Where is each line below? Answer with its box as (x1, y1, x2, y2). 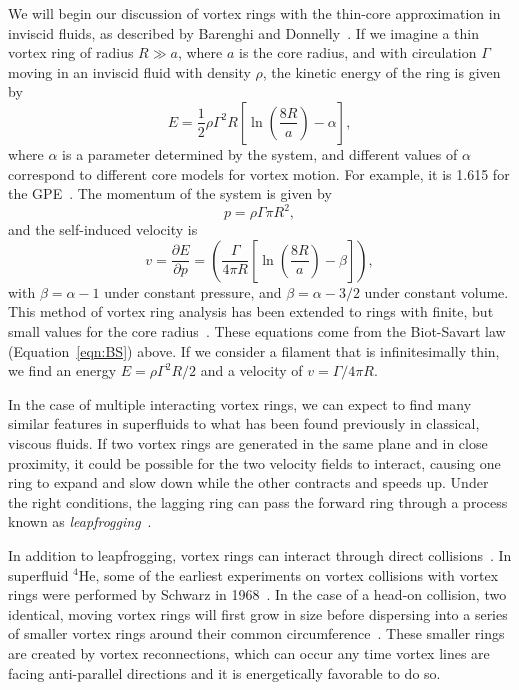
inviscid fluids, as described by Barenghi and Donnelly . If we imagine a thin (8, 22, 479, 43)
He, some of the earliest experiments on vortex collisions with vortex (78, 564, 499, 585)
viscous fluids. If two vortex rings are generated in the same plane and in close (8, 433, 488, 453)
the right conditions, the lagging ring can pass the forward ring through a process (8, 491, 508, 512)
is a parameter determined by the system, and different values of (62, 143, 458, 164)
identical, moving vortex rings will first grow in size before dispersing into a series (8, 603, 508, 624)
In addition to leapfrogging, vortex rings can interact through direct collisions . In (8, 544, 512, 565)
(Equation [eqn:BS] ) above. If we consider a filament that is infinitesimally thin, (8, 340, 500, 361)
